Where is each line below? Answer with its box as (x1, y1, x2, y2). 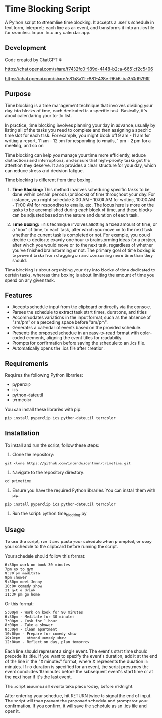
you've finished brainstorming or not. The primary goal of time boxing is (12, 247, 156, 253)
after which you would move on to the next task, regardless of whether (12, 242, 153, 248)
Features (5, 291, 32, 299)
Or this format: (5, 601, 34, 606)
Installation (5, 429, 40, 437)
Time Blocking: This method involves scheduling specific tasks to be (12, 186, 150, 192)
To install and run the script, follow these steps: (5, 442, 100, 448)
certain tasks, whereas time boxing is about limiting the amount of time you (5, 272, 155, 278)
